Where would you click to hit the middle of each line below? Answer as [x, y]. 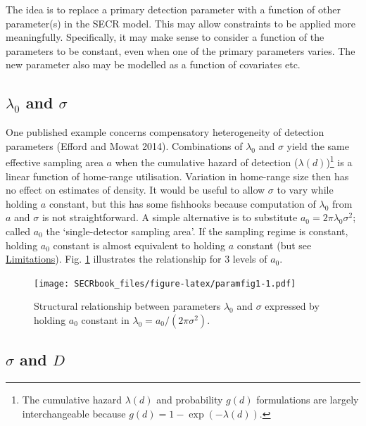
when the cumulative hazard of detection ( [207, 162]
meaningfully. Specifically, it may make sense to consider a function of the [165, 37]
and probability [190, 400]
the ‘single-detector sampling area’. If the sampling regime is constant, [197, 231]
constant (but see [274, 245]
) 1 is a [339, 161]
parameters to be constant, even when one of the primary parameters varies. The [181, 50]
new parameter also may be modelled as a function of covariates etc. [153, 64]
